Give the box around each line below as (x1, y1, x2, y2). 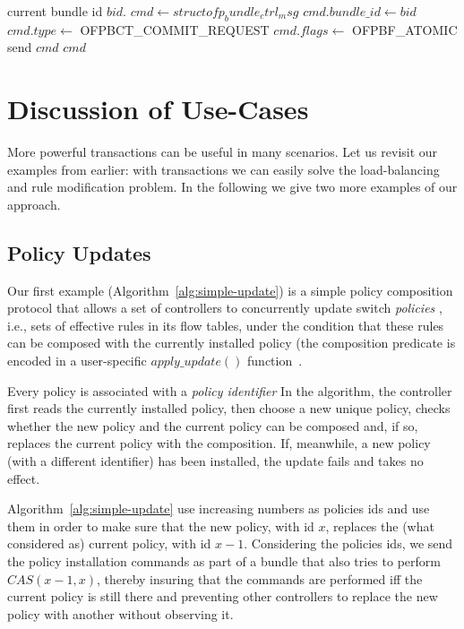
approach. (7, 194, 61, 213)
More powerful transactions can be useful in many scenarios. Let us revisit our (7, 142, 438, 161)
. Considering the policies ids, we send (244, 534, 453, 553)
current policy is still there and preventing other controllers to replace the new (7, 587, 438, 606)
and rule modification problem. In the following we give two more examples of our (7, 177, 458, 196)
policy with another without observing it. (7, 604, 234, 623)
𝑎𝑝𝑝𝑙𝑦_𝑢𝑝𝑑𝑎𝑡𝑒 (150, 356, 221, 369)
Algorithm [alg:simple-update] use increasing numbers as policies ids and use (7, 499, 430, 518)
